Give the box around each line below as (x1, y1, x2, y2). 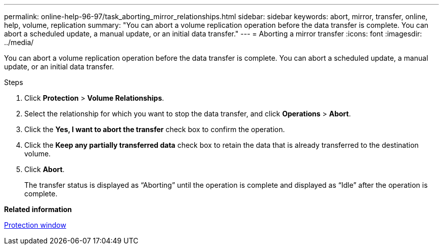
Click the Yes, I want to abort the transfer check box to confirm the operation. (24, 125, 285, 134)
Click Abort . (24, 165, 65, 174)
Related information (4, 205, 72, 214)
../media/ (4, 38, 34, 47)
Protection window (4, 221, 66, 229)
